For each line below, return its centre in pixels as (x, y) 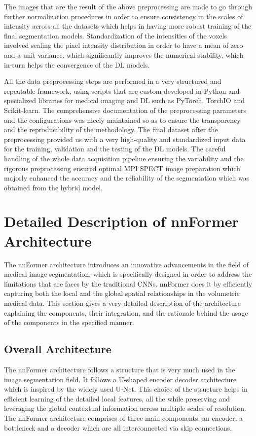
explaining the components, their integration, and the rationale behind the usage (126, 312)
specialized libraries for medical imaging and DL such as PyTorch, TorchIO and (124, 100)
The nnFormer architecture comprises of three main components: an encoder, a (124, 418)
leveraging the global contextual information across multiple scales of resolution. (125, 408)
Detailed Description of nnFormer (121, 221)
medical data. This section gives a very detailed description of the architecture (122, 303)
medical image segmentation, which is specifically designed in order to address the (128, 274)
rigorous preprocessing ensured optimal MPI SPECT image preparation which (122, 168)
